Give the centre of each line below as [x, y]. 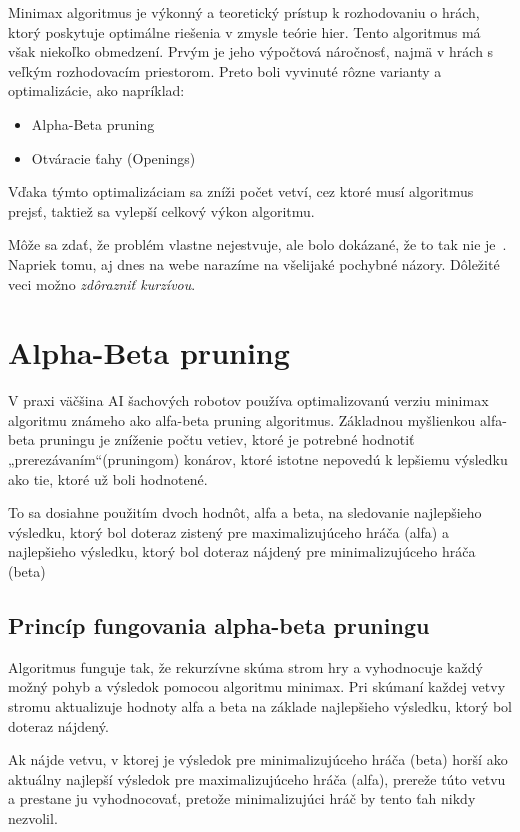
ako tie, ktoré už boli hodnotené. [108, 478]
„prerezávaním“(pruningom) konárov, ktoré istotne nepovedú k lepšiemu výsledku [258, 459]
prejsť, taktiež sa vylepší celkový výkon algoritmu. [161, 210]
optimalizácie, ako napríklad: [96, 90]
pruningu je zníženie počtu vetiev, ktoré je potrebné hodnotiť [227, 439]
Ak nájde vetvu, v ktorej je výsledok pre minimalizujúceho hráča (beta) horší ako [258, 759]
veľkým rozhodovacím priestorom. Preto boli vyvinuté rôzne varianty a [225, 70]
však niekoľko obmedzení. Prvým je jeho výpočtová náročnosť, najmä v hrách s [251, 51]
